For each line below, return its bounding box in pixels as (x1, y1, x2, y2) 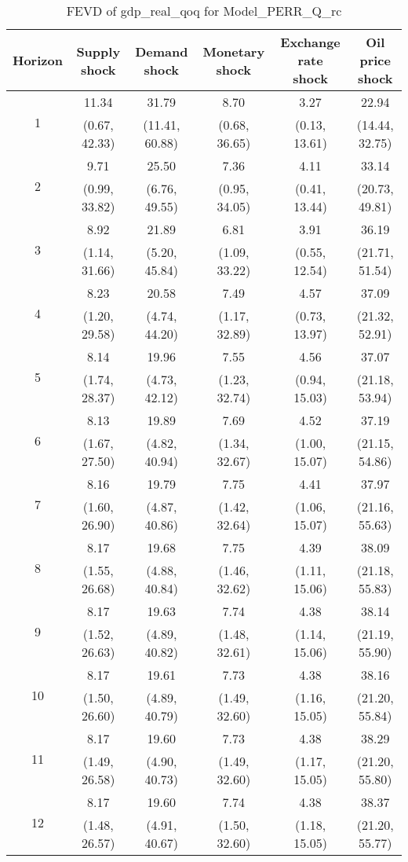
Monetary (202, 42, 265, 61)
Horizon (13, 51, 63, 69)
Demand (135, 42, 188, 61)
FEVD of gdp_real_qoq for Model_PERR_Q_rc (66, 2, 342, 20)
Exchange (280, 33, 341, 51)
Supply (76, 42, 121, 61)
